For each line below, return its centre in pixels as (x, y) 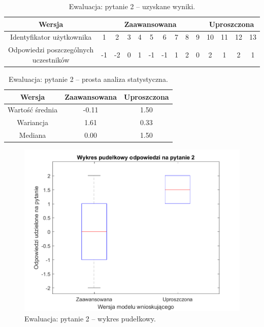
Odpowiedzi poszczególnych (51, 50)
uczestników (51, 59)
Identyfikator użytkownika (51, 37)
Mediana (32, 135)
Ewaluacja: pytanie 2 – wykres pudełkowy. (90, 318)
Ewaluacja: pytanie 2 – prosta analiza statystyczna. (88, 79)
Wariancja (33, 122)
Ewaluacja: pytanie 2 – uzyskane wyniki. (132, 6)
